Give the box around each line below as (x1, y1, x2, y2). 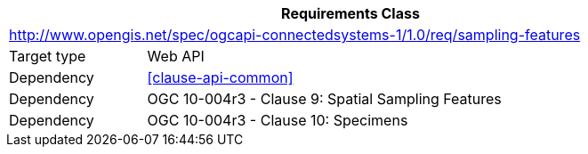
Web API (147, 47, 205, 65)
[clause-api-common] (147, 69, 294, 86)
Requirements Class (281, 4, 420, 22)
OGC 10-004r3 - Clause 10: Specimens (147, 111, 408, 129)
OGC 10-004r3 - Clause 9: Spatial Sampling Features (147, 90, 502, 108)
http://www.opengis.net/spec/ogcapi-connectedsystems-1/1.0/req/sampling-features (9, 26, 581, 44)
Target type (9, 47, 86, 65)
